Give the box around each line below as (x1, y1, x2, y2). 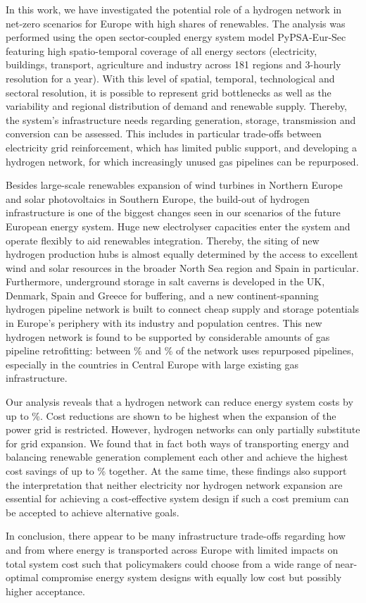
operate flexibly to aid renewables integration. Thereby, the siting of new (6, 232, 320, 247)
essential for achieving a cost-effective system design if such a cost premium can (6, 491, 349, 506)
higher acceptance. (6, 583, 85, 598)
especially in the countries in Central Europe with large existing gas (6, 356, 298, 371)
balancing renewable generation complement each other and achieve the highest (6, 449, 348, 464)
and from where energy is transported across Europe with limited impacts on (6, 542, 339, 557)
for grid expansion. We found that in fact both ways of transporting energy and (6, 435, 349, 450)
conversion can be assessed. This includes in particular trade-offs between (6, 126, 322, 141)
